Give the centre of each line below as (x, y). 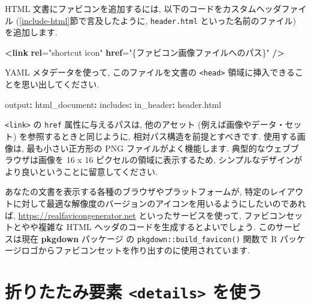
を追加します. (31, 32)
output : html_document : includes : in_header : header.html (113, 104)
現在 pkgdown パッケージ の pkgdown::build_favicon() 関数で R (149, 238)
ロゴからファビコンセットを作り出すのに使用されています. (136, 250)
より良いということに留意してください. (81, 171)
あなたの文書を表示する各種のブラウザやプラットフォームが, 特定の (138, 191)
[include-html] (45, 20)
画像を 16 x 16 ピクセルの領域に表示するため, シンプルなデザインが (170, 160)
